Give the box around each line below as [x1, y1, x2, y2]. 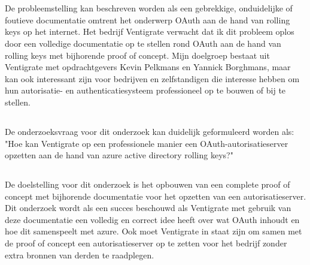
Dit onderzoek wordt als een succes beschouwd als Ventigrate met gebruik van [5, 201, 291, 214]
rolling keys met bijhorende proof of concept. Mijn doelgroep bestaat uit [5, 49, 270, 61]
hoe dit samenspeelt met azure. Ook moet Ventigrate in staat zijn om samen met [5, 225, 302, 237]
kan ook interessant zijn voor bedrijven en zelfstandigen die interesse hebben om [5, 72, 300, 85]
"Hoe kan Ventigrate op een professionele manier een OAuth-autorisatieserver [5, 137, 288, 149]
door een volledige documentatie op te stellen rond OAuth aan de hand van [5, 37, 281, 49]
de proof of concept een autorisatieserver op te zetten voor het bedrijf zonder [5, 237, 287, 249]
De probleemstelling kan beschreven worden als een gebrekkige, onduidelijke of [5, 2, 293, 14]
